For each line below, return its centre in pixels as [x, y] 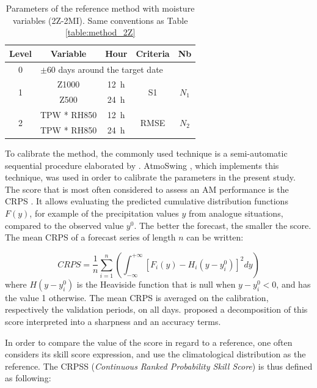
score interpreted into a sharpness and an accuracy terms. [113, 322]
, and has [293, 284]
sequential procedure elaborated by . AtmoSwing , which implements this [142, 165]
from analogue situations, [236, 213]
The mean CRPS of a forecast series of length [90, 237]
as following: [28, 378]
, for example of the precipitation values [104, 213]
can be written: [215, 237]
